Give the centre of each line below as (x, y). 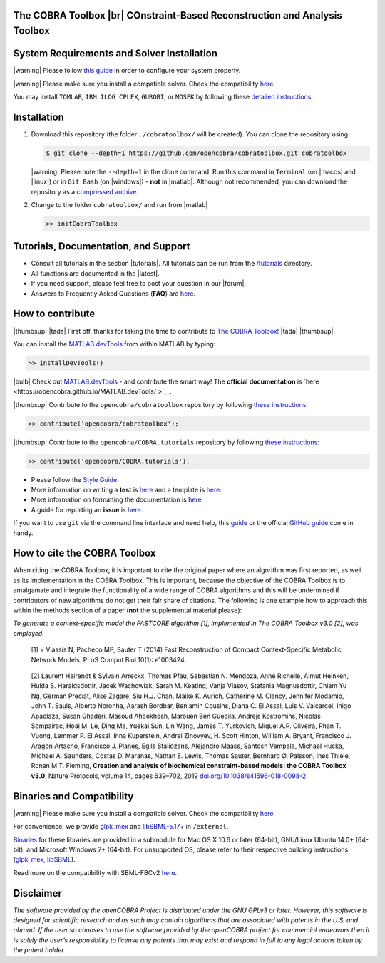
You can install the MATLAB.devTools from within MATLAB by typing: (114, 344)
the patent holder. (39, 950)
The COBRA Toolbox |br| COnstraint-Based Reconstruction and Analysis (178, 15)
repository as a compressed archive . (85, 191)
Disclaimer (37, 893)
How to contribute (54, 314)
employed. (29, 633)
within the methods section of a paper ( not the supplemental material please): (128, 610)
